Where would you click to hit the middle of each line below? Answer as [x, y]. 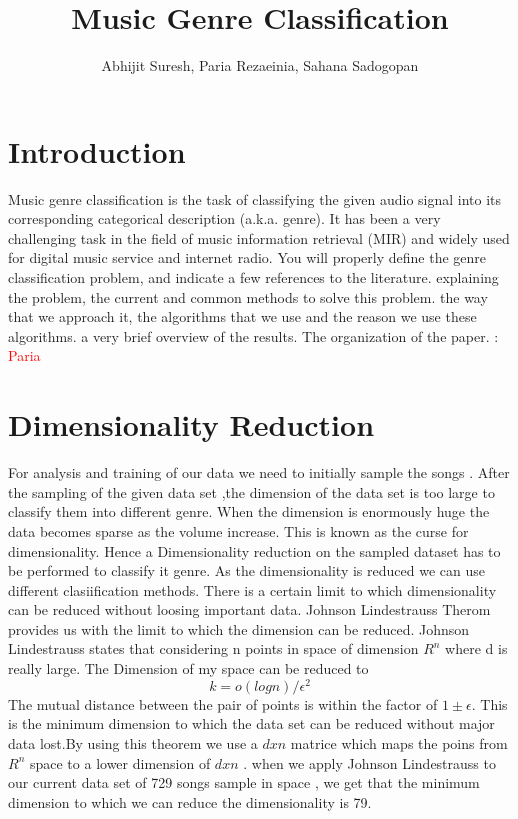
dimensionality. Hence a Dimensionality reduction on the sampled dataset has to [254, 550]
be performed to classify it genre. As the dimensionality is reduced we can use [246, 570]
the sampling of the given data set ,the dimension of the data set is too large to [251, 491]
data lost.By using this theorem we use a [133, 742]
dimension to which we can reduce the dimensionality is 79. [190, 801]
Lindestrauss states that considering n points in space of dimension [213, 648]
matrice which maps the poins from [399, 742]
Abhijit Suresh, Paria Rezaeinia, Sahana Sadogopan [260, 65]
